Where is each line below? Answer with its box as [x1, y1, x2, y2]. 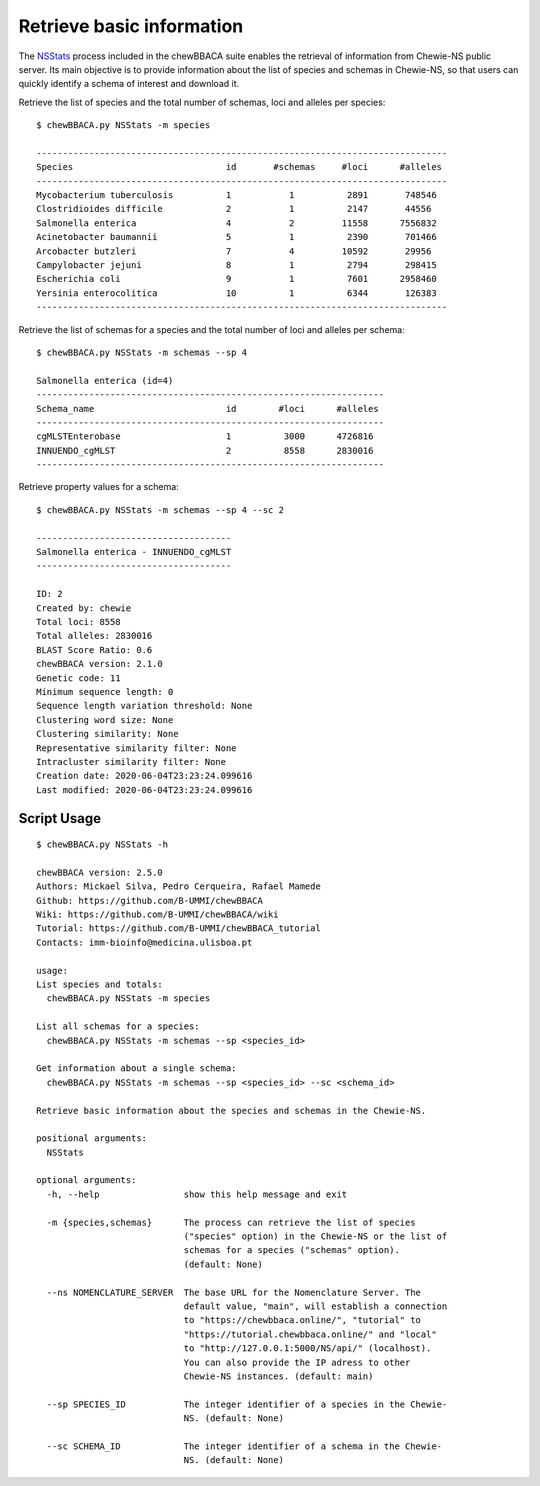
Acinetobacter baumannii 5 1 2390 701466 [36, 231, 437, 243]
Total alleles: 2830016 [36, 630, 153, 642]
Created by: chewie [36, 602, 132, 614]
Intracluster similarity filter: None [36, 756, 227, 767]
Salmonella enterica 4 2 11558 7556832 [36, 217, 437, 229]
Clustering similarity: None [36, 728, 179, 740]
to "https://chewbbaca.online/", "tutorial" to [183, 1315, 422, 1326]
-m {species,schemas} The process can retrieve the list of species [46, 1216, 416, 1228]
